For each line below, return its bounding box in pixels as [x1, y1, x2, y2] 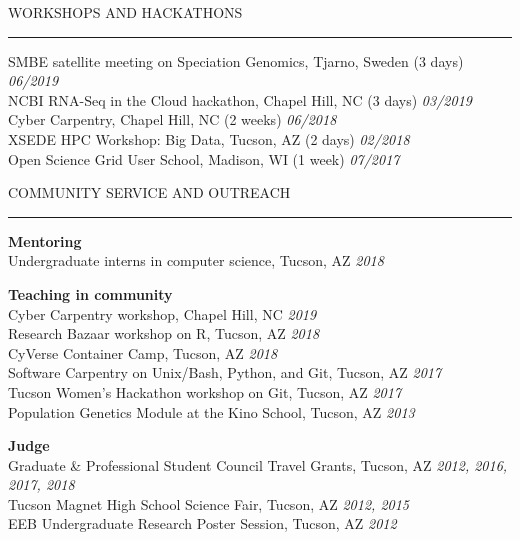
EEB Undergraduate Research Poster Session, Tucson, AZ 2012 [8, 513, 397, 534]
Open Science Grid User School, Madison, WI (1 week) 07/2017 [8, 148, 400, 169]
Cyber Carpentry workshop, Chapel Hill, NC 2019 [8, 303, 317, 324]
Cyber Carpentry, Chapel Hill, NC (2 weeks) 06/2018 [8, 109, 337, 130]
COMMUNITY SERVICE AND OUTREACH [8, 182, 291, 203]
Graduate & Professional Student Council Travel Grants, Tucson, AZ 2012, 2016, [8, 454, 508, 475]
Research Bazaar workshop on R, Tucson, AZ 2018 [8, 323, 320, 344]
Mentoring [8, 230, 82, 251]
